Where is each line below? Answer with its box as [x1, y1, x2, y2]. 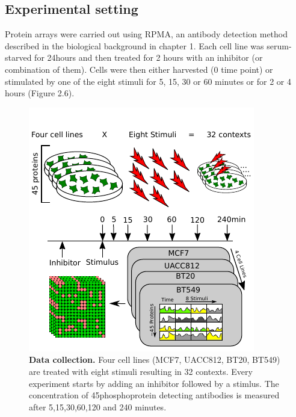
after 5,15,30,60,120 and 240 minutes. [29, 400, 167, 413]
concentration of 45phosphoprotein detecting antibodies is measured [29, 389, 280, 401]
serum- [267, 39, 292, 52]
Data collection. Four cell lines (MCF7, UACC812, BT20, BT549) [29, 353, 280, 366]
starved [5, 51, 32, 64]
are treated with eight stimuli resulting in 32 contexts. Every [29, 365, 253, 377]
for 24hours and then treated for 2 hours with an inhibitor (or [34, 51, 263, 64]
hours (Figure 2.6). [5, 87, 75, 99]
